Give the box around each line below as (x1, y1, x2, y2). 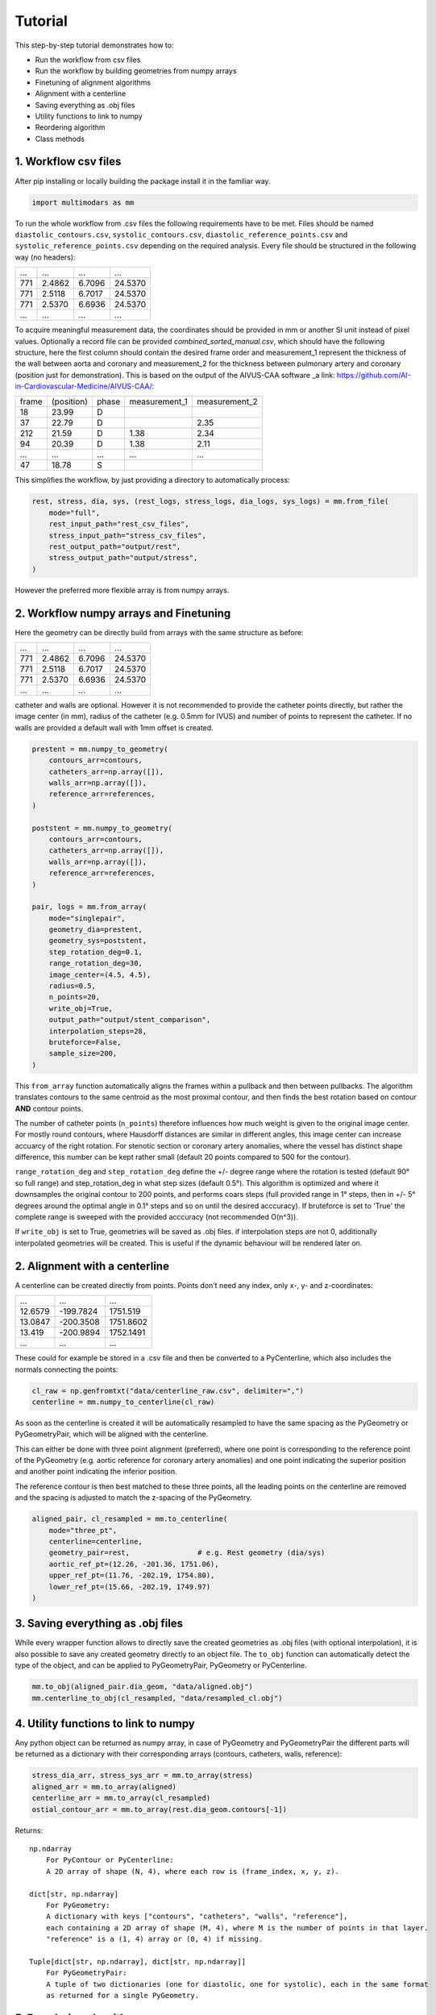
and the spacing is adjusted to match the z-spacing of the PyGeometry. (15, 1493, 252, 1502)
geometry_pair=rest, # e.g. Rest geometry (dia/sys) (48, 1548, 326, 1557)
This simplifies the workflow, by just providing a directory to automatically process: (15, 476, 290, 485)
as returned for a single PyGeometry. (45, 1991, 200, 2000)
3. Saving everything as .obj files (15, 1617, 184, 1631)
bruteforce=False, (48, 1037, 122, 1047)
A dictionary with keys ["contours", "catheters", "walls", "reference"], (45, 1912, 348, 1922)
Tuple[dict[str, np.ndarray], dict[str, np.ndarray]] (29, 1957, 246, 1966)
